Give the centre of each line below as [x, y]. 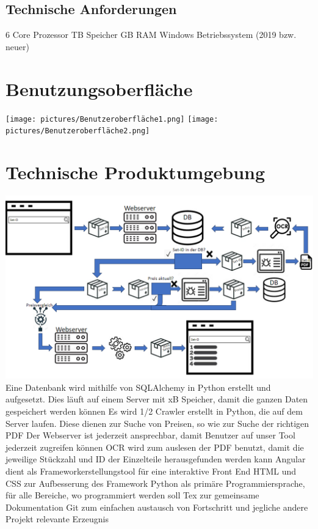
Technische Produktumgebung [136, 172]
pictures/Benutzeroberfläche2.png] [78, 131]
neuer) [17, 46]
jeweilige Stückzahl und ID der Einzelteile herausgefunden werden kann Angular [156, 459]
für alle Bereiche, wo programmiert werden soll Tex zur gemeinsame [132, 495]
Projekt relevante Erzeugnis [57, 519]
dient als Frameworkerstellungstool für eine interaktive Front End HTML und [151, 471]
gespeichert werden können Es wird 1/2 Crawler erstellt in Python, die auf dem [154, 411]
